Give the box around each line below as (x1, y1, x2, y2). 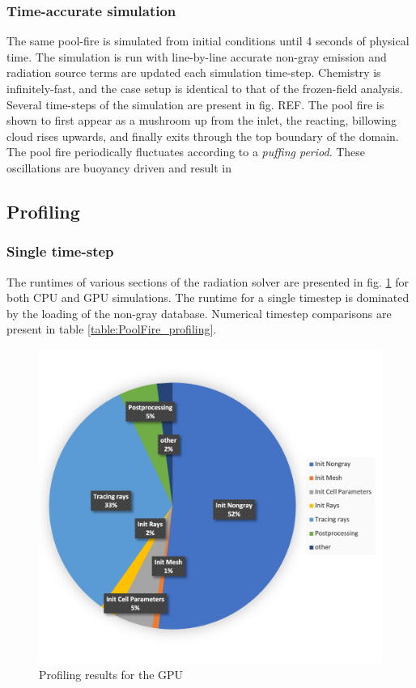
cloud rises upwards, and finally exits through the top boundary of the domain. (6, 127, 399, 144)
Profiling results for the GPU (39, 665, 184, 682)
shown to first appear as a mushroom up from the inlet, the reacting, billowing (6, 112, 397, 129)
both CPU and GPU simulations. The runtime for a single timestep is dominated (6, 289, 410, 306)
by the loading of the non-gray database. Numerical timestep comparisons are (6, 304, 392, 321)
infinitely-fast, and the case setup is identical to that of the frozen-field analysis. (6, 80, 403, 96)
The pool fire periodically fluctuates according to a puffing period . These (6, 143, 366, 160)
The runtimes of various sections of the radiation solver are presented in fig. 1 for (6, 273, 409, 290)
